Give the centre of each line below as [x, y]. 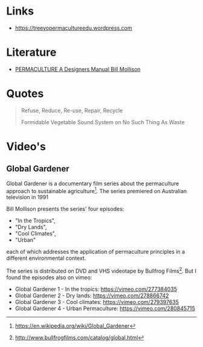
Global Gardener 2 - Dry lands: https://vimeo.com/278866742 [92, 296]
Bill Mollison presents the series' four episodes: [65, 209]
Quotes [25, 94]
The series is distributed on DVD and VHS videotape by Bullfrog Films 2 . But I [101, 271]
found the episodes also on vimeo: [49, 277]
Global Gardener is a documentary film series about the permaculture [93, 183]
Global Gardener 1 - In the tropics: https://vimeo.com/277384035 [96, 289]
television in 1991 [27, 197]
